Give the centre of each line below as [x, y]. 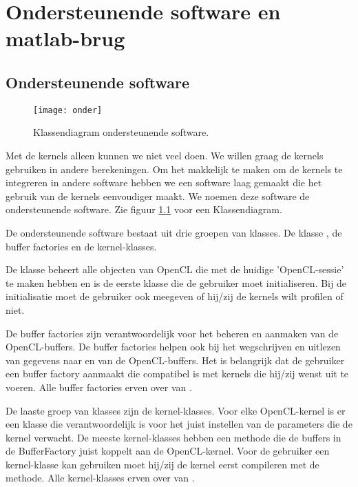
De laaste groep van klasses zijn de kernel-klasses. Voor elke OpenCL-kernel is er [176, 410]
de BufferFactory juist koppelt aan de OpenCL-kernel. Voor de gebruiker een [168, 451]
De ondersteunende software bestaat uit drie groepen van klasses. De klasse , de [174, 232]
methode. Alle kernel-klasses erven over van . [100, 478]
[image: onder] [68, 110]
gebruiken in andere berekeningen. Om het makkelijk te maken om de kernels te [174, 169]
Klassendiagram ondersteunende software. [121, 132]
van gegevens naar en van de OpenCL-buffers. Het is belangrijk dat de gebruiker [175, 360]
